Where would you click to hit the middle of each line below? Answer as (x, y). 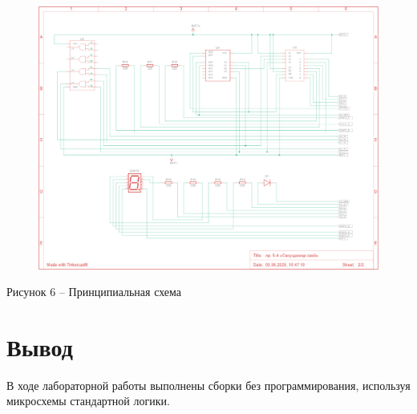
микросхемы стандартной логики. (88, 401)
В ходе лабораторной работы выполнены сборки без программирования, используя (208, 385)
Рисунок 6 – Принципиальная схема (94, 292)
